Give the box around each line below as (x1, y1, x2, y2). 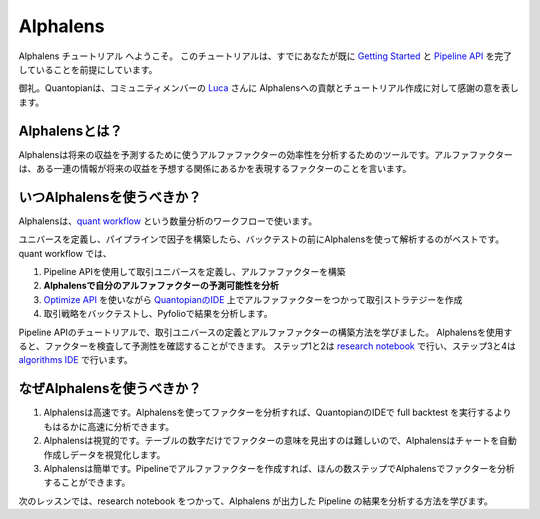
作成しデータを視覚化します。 (43, 448, 166, 460)
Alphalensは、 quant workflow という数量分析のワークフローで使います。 (18, 215, 318, 227)
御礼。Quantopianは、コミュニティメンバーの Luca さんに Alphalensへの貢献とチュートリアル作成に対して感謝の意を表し (18, 82, 519, 94)
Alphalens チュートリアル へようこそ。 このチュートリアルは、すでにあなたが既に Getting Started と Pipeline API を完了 (18, 50, 513, 62)
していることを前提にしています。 (18, 63, 158, 75)
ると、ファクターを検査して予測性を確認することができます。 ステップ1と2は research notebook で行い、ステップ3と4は (18, 340, 517, 352)
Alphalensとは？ (18, 122, 123, 139)
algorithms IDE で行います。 (18, 354, 134, 366)
